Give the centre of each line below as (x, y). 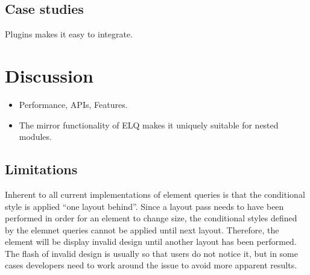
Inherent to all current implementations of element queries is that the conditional (155, 194)
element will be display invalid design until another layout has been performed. (151, 242)
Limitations (41, 169)
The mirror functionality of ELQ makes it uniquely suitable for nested (149, 125)
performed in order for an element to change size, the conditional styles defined (151, 218)
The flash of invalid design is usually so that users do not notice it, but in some (151, 253)
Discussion (49, 75)
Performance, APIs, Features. (73, 104)
